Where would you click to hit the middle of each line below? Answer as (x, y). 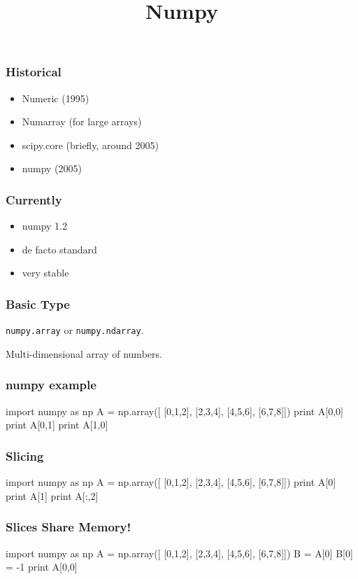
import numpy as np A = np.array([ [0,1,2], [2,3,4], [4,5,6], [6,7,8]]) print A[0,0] (174, 411)
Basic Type (38, 304)
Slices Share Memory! (69, 527)
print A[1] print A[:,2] (52, 495)
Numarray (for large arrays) (82, 121)
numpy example (51, 385)
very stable (45, 273)
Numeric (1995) (56, 98)
